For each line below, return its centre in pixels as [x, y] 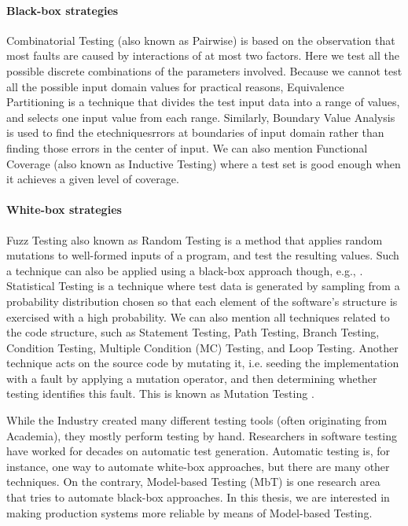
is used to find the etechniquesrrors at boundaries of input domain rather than [195, 132]
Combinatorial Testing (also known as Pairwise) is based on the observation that [201, 40]
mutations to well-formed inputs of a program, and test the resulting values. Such [203, 255]
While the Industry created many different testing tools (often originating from [197, 420]
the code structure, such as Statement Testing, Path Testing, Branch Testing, [193, 332]
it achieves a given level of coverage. [93, 179]
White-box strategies [64, 210]
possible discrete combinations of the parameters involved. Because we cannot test [204, 70]
